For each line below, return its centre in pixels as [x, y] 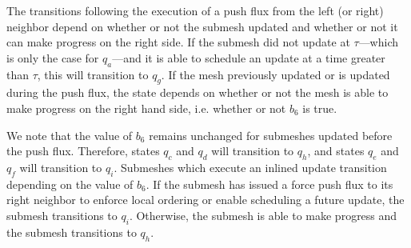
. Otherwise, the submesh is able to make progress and [263, 215]
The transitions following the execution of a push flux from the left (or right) [195, 10]
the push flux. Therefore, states [83, 151]
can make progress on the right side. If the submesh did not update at [178, 42]
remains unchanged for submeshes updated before [271, 135]
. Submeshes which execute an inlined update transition [250, 167]
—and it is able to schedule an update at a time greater [249, 57]
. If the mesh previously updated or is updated [275, 74]
